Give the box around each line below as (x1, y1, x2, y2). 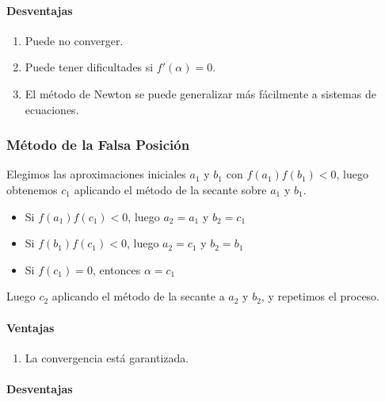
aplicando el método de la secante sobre (74, 181, 267, 197)
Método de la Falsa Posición (6, 135, 190, 155)
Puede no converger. (25, 32, 124, 48)
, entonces (92, 261, 141, 278)
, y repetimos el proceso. (261, 288, 379, 304)
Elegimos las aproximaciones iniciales (6, 166, 186, 182)
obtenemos (6, 181, 58, 197)
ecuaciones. (25, 101, 79, 117)
